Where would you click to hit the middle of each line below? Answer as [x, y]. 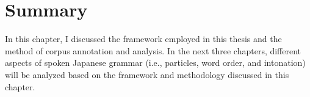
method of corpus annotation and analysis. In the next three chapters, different [153, 50]
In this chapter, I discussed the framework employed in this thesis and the [143, 39]
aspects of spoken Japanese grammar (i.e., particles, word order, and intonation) [155, 63]
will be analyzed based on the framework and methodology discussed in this [147, 74]
